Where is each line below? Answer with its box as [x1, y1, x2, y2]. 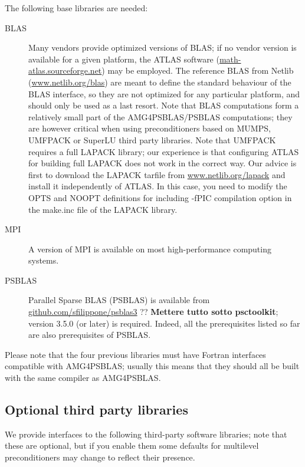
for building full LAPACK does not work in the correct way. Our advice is [28, 157, 297, 169]
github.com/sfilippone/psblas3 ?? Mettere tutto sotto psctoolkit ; [28, 305, 278, 318]
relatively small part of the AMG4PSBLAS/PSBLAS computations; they [28, 110, 293, 123]
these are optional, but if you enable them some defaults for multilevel [5, 439, 259, 452]
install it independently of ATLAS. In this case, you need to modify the [28, 180, 287, 192]
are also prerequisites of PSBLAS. [28, 328, 151, 341]
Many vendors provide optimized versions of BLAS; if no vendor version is [28, 41, 297, 54]
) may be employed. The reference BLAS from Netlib [101, 64, 294, 77]
